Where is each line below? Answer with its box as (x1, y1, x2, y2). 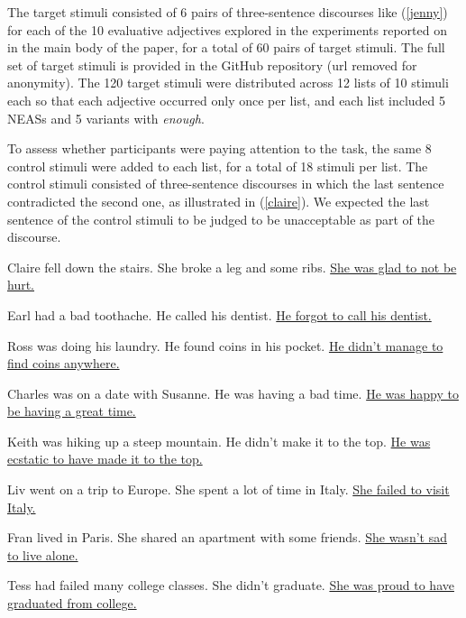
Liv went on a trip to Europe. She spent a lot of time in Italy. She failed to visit (7, 480, 450, 499)
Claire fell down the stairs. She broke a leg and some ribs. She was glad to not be (7, 257, 457, 276)
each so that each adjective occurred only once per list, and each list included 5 (7, 90, 446, 109)
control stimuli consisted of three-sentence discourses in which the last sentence (7, 174, 444, 193)
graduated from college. (7, 594, 137, 613)
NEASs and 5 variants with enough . (7, 108, 205, 127)
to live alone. (7, 545, 78, 564)
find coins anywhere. (7, 354, 120, 373)
